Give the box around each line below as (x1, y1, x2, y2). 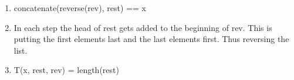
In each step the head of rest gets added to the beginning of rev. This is (13, 21, 272, 33)
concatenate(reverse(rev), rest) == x (13, 2, 146, 13)
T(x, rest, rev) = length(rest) (13, 64, 119, 76)
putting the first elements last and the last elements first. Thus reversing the (13, 33, 289, 45)
